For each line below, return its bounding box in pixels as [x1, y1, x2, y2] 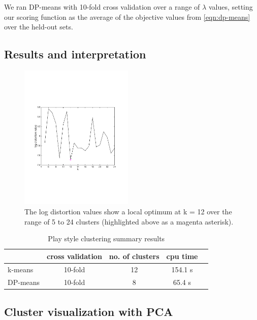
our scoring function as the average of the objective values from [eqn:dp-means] [4, 11, 250, 22]
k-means [8, 264, 34, 274]
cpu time [166, 250, 198, 261]
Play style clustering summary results [48, 233, 165, 244]
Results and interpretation [4, 46, 146, 62]
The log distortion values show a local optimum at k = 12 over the [24, 206, 232, 217]
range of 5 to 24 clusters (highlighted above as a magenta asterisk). [24, 216, 234, 227]
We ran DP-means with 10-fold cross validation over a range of [4, 2, 200, 12]
